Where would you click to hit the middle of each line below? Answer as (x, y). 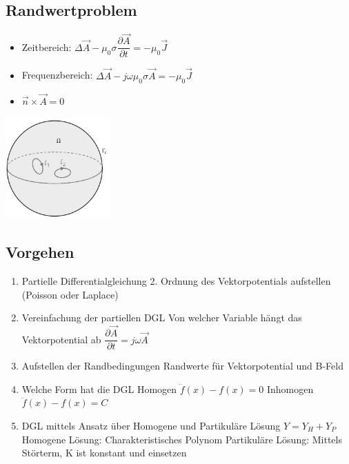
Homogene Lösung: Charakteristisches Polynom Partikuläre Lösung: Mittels (182, 439)
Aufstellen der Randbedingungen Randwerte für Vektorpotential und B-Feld (182, 366)
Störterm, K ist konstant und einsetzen (104, 453)
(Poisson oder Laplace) (70, 294)
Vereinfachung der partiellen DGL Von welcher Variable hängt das (162, 317)
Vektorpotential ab (61, 339)
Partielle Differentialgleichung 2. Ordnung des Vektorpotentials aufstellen (176, 281)
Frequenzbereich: (57, 75)
